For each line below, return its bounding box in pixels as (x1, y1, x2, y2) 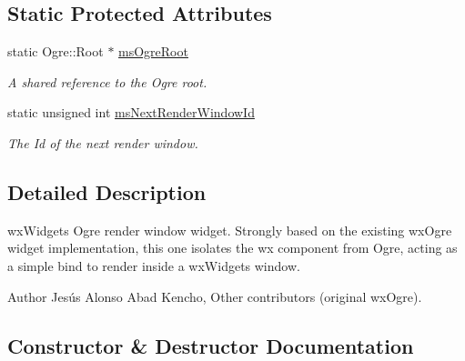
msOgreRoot (118, 42, 188, 61)
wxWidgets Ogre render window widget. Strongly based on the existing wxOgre (7, 220, 452, 239)
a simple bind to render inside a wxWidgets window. (7, 256, 300, 275)
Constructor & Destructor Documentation (7, 331, 414, 359)
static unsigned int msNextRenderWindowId (7, 103, 255, 122)
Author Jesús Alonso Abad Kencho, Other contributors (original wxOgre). (7, 286, 422, 306)
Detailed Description (7, 177, 207, 206)
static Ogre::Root (7, 42, 104, 61)
